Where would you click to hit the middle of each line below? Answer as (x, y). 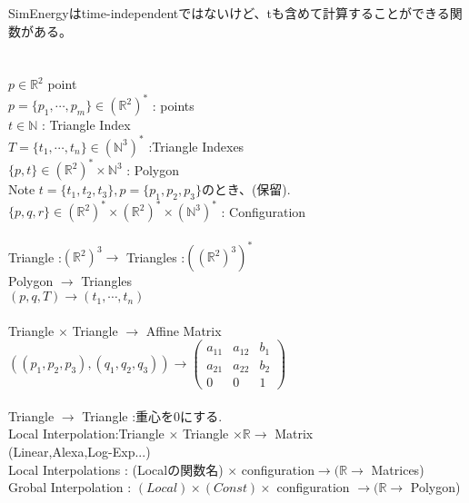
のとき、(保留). (246, 189)
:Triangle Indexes (196, 146)
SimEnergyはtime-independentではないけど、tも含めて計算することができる (229, 13)
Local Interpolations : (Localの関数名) (116, 469)
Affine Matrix (184, 330)
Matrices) (398, 469)
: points (173, 105)
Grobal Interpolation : (70, 487)
